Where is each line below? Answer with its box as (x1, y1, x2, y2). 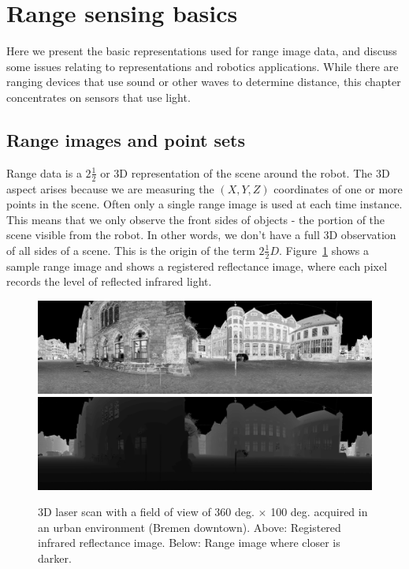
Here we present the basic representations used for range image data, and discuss (6, 43, 397, 59)
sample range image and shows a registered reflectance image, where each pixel (6, 257, 388, 274)
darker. (38, 550, 72, 567)
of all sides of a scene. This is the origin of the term (6, 241, 255, 258)
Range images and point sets (6, 127, 245, 152)
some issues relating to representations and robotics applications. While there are (6, 58, 399, 74)
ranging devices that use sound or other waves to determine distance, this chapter (6, 73, 401, 90)
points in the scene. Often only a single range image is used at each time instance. (6, 196, 403, 212)
